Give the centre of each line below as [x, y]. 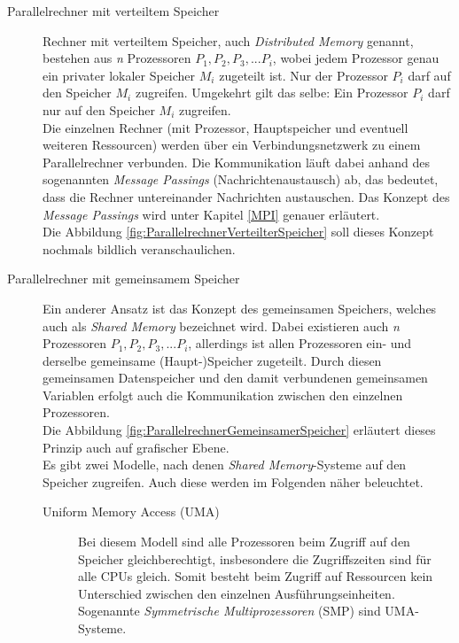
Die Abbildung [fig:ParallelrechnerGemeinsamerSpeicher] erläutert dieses [239, 430]
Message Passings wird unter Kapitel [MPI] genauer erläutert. [211, 214]
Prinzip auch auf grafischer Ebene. [136, 447]
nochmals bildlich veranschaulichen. [139, 248]
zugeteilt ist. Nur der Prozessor [303, 75]
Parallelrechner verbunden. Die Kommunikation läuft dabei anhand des [237, 162]
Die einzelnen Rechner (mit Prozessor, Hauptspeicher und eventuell [226, 127]
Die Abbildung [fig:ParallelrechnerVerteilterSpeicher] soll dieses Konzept [238, 232]
